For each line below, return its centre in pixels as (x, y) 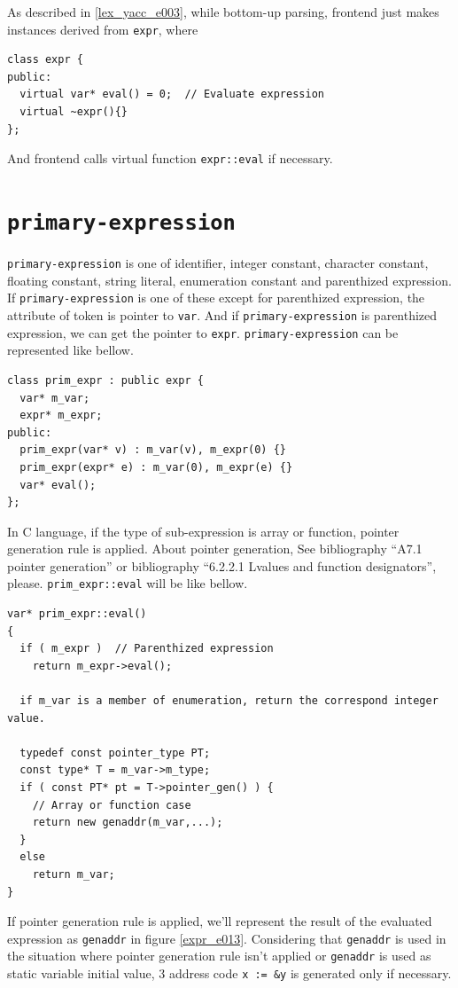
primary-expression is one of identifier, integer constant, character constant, (218, 263)
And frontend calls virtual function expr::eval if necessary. (170, 158)
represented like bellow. (70, 350)
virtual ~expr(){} (74, 112)
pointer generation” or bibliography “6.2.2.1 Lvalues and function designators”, (222, 565)
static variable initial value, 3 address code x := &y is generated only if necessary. (229, 973)
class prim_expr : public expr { (105, 380)
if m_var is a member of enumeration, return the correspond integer (229, 701)
